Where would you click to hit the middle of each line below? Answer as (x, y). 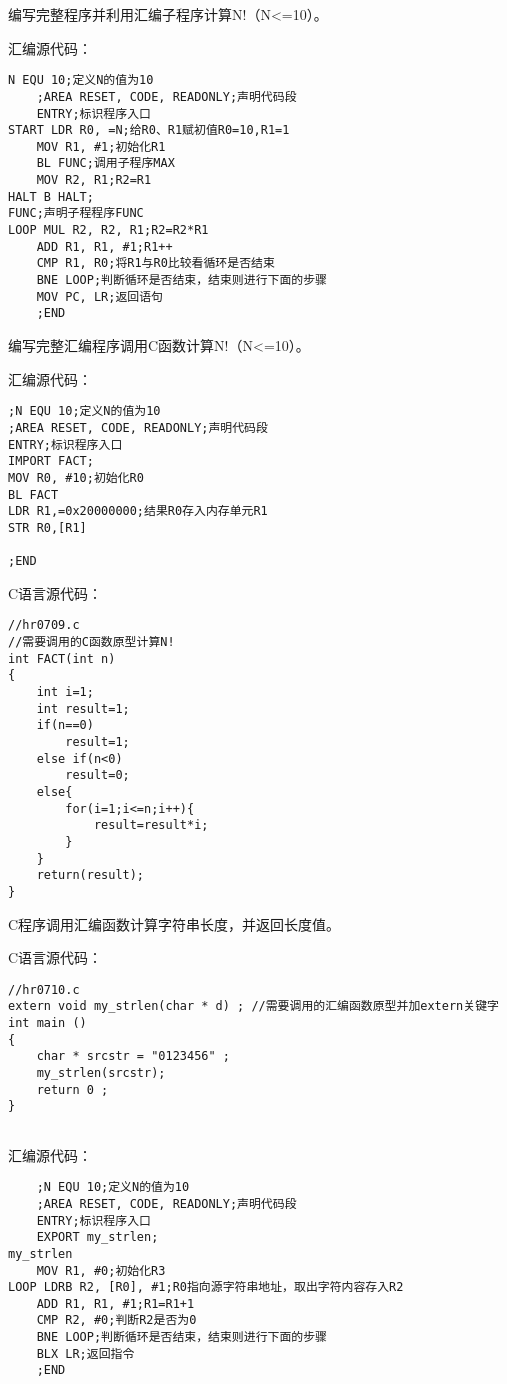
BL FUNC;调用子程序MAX (105, 163)
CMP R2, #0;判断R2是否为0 (116, 1320)
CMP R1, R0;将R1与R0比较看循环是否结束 (155, 263)
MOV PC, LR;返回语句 (99, 296)
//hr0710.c (44, 989)
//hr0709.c (44, 625)
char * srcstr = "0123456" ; (133, 1056)
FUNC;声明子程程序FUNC (76, 213)
